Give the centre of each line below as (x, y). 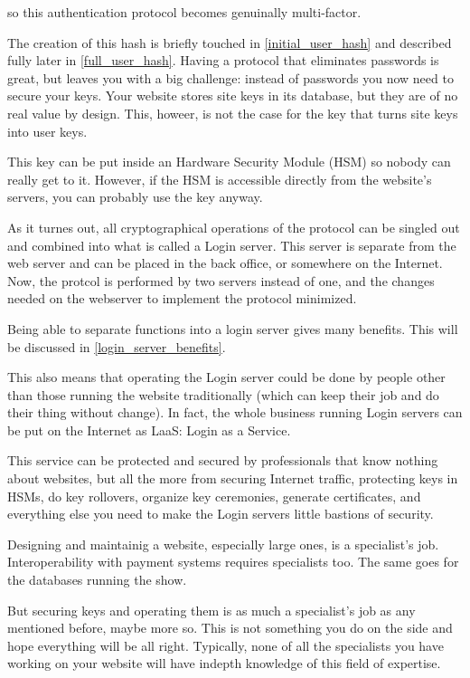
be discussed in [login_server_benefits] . (117, 346)
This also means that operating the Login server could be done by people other (226, 377)
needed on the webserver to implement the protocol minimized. (182, 298)
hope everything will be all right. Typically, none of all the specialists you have (226, 645)
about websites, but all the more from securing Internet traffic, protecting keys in (233, 478)
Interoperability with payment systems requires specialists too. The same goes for (233, 562)
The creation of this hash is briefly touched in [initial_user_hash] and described (230, 42)
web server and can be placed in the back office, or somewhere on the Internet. (225, 263)
